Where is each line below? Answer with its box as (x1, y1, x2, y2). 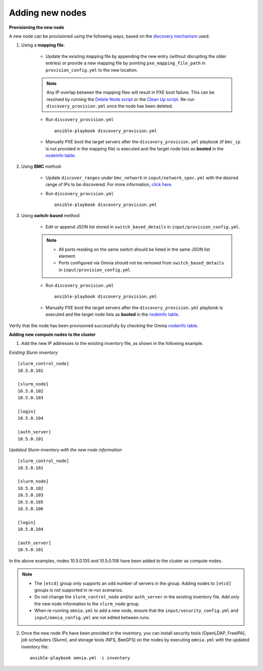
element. (58, 253, 76, 259)
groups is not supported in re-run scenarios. (34, 587, 124, 593)
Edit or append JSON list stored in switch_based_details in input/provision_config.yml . (45, 224, 241, 229)
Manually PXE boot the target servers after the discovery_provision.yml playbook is (45, 305, 223, 310)
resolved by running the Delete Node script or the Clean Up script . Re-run (46, 96, 195, 102)
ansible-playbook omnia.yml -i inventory (30, 655, 130, 661)
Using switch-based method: (21, 213, 81, 219)
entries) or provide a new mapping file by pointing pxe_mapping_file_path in (45, 60, 206, 66)
